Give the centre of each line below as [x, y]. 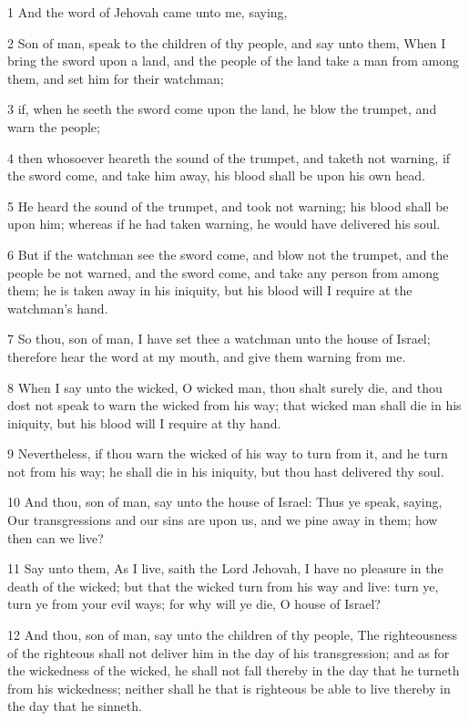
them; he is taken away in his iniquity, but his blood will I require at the [210, 290]
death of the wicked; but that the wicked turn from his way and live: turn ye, [223, 586]
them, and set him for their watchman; [116, 78]
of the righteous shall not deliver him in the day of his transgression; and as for [229, 652]
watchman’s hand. [58, 308]
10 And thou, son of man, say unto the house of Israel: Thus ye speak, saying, [225, 502]
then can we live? [56, 537]
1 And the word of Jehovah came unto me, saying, [148, 12]
